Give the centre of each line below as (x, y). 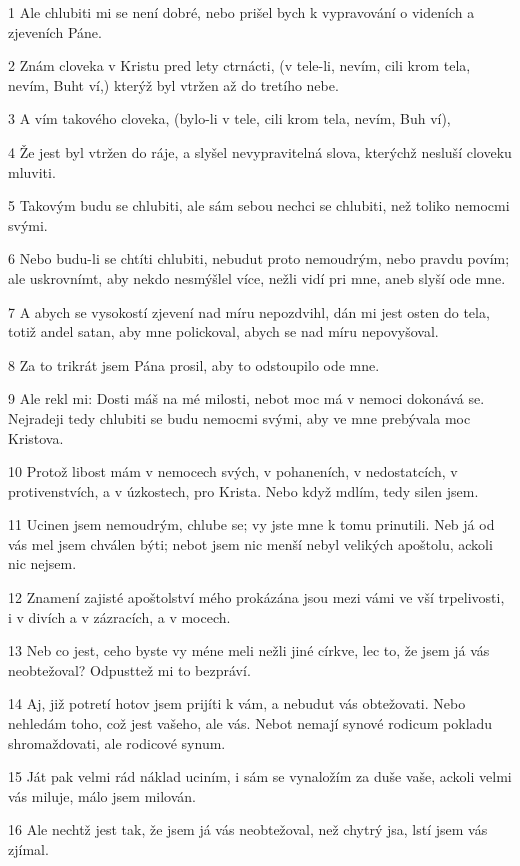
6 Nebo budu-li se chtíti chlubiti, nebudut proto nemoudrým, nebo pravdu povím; (259, 258)
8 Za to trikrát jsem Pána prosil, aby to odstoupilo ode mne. (194, 364)
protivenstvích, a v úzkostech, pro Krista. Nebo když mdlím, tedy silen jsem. (243, 490)
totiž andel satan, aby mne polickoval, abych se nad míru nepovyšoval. (223, 331)
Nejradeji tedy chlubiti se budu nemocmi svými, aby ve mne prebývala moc (239, 417)
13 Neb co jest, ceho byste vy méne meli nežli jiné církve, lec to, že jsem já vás (249, 650)
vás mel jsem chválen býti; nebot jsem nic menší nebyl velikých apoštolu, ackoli (250, 543)
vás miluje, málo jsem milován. (102, 795)
